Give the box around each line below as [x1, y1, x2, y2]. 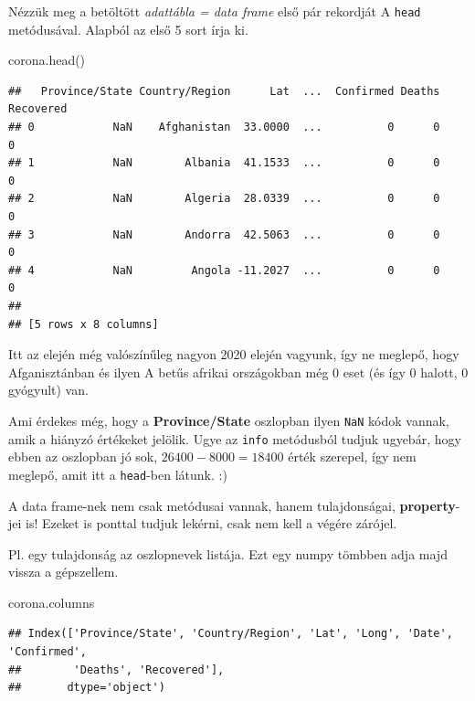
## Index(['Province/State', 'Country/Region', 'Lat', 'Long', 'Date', [8, 627, 453, 641]
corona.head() [8, 50, 86, 69]
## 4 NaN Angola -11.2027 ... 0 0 [8, 263, 440, 277]
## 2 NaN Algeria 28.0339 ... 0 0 [8, 192, 440, 206]
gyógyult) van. [8, 380, 89, 399]
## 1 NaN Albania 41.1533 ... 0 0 [8, 156, 440, 170]
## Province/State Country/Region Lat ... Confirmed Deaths [8, 84, 440, 98]
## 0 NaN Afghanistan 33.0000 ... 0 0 [8, 121, 440, 134]
